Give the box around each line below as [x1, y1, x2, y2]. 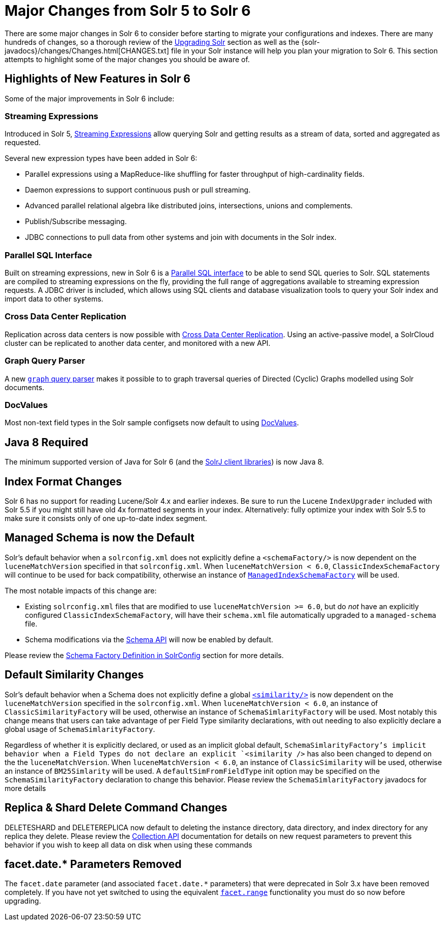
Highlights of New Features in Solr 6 [5, 72, 190, 86]
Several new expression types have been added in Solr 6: [5, 154, 198, 163]
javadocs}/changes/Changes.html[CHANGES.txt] [5, 46, 169, 55]
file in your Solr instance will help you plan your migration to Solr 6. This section [171, 46, 438, 55]
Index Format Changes [5, 475, 122, 488]
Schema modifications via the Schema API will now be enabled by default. [25, 635, 273, 644]
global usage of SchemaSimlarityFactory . [5, 724, 155, 733]
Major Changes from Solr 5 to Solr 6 [5, 2, 251, 19]
